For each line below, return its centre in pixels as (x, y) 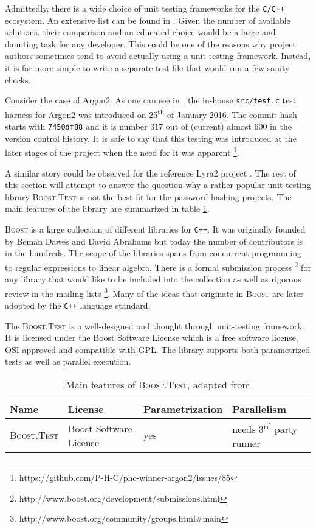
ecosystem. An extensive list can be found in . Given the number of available (148, 20)
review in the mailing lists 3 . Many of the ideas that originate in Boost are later (154, 292)
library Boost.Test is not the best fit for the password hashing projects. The (148, 196)
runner (246, 443)
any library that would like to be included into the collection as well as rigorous (153, 279)
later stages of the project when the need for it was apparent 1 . (122, 152)
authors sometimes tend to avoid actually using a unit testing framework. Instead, (158, 56)
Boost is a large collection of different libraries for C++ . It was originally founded (155, 229)
